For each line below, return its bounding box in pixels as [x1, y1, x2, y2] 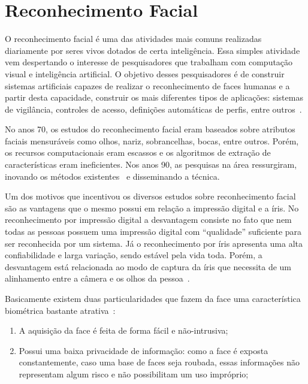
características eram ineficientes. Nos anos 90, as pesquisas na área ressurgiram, [5, 158, 297, 171]
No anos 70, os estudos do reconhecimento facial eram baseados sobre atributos [5, 123, 295, 135]
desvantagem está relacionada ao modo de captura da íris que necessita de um [5, 260, 292, 273]
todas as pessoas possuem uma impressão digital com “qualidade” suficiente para [5, 225, 302, 238]
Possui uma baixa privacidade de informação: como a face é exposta [19, 344, 268, 356]
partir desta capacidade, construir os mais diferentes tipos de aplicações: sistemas [5, 91, 303, 104]
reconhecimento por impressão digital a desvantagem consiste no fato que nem [5, 213, 292, 226]
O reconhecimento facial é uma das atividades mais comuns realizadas [5, 32, 262, 45]
